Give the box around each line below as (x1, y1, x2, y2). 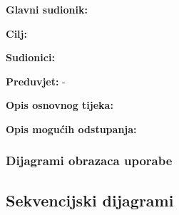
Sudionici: (6, 50, 55, 65)
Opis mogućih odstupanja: (6, 121, 137, 136)
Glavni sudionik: (6, 2, 88, 16)
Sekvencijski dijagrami (6, 189, 174, 211)
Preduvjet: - (6, 73, 66, 88)
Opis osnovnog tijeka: (6, 98, 113, 112)
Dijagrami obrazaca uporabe (6, 152, 173, 169)
